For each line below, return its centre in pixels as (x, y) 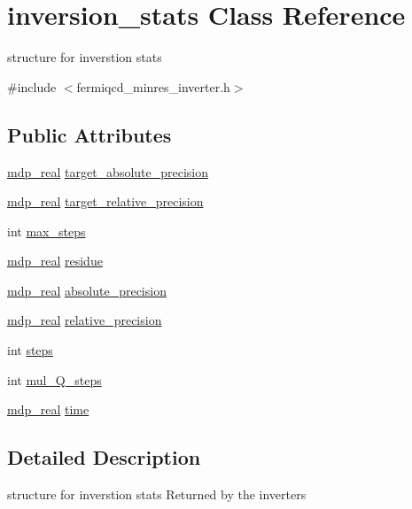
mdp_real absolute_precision (87, 290)
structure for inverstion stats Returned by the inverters (157, 494)
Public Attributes (89, 134)
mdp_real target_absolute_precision (108, 171)
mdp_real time (48, 409)
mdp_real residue (55, 261)
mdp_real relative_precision (85, 320)
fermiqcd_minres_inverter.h (153, 86)
